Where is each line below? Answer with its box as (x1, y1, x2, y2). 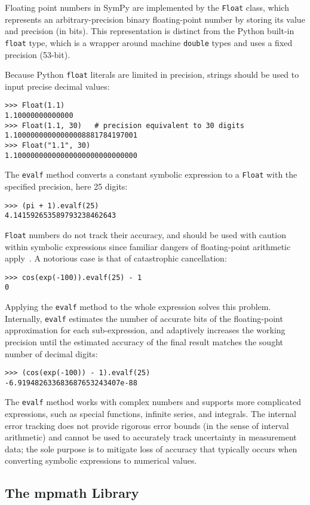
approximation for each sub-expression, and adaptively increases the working (5, 324, 286, 336)
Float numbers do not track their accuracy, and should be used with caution (5, 228, 286, 241)
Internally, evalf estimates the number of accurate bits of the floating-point (5, 312, 283, 324)
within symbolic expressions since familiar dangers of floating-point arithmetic (5, 240, 291, 252)
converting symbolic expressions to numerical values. (5, 454, 197, 467)
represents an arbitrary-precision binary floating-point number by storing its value (5, 13, 305, 25)
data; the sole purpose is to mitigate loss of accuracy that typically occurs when (5, 442, 297, 455)
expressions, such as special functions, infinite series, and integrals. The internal (5, 407, 296, 420)
